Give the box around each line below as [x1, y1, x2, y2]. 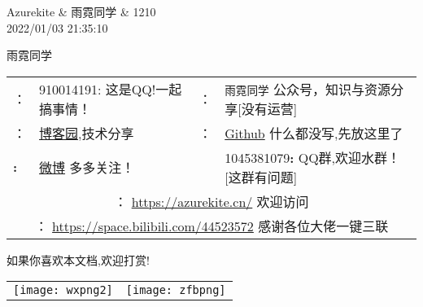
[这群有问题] [225, 167, 298, 186]
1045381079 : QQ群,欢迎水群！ [225, 147, 401, 167]
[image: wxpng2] [13, 283, 113, 297]
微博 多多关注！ [39, 157, 135, 177]
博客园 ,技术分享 [39, 123, 134, 143]
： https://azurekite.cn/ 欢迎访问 [114, 191, 309, 211]
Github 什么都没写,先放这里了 [225, 123, 403, 143]
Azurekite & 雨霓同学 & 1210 [7, 3, 156, 20]
